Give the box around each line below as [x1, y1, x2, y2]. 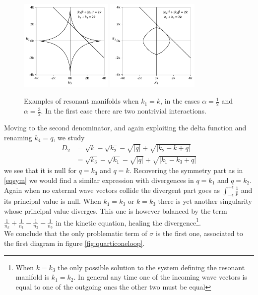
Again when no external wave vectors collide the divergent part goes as [4, 184, 220, 195]
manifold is [15, 272, 50, 282]
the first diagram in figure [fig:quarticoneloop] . [4, 238, 145, 248]
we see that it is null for [4, 165, 77, 176]
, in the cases [160, 96, 200, 106]
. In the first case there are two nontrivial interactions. [41, 106, 206, 116]
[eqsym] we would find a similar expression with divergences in [4, 175, 194, 185]
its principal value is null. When [4, 196, 101, 206]
